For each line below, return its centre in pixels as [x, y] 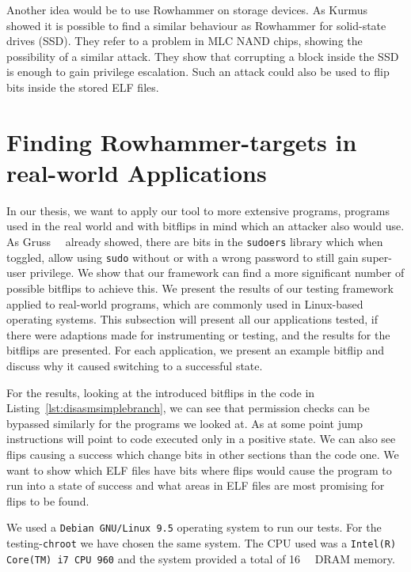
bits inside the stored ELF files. [83, 87]
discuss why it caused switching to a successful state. [135, 365]
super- [377, 257]
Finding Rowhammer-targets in [182, 141]
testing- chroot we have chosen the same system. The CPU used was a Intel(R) [202, 542]
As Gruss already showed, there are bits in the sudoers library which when [195, 242]
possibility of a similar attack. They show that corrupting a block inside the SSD [203, 56]
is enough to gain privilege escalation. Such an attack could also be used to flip [198, 72]
